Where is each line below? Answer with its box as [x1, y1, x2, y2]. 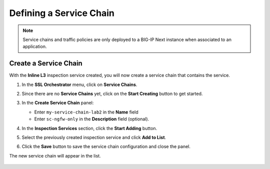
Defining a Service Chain [9, 7, 114, 18]
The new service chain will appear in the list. [9, 152, 101, 158]
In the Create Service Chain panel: [21, 100, 94, 106]
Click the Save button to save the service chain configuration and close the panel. [21, 143, 191, 149]
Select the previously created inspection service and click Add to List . [21, 134, 166, 140]
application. [22, 43, 47, 49]
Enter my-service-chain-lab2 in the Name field [34, 109, 138, 115]
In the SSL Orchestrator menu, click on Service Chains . [21, 81, 137, 87]
